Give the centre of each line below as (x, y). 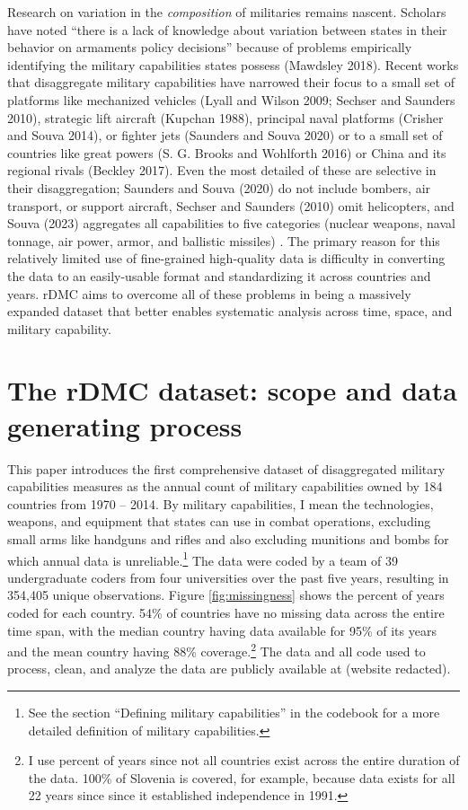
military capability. (59, 328)
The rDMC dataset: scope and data (232, 390)
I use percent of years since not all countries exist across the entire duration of (244, 760)
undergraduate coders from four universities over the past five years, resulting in (228, 577)
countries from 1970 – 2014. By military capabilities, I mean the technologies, (221, 503)
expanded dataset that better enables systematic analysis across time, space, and (230, 311)
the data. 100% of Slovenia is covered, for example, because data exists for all (242, 777)
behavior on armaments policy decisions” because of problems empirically (210, 47)
